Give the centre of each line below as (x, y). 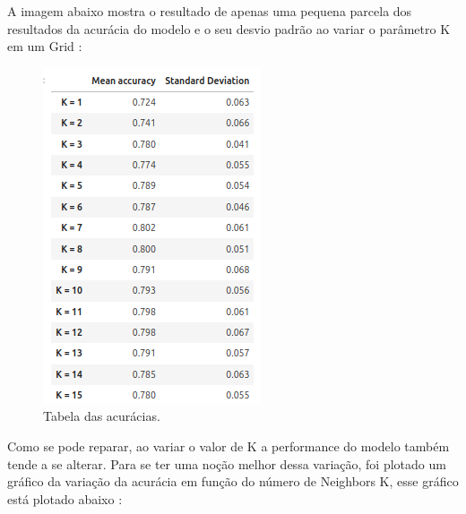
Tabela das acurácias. (102, 416)
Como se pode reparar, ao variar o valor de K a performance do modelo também (229, 445)
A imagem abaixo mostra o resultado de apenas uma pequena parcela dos (210, 11)
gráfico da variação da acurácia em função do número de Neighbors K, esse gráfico (233, 481)
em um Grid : (45, 46)
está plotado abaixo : (65, 498)
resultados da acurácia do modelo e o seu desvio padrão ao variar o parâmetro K (229, 28)
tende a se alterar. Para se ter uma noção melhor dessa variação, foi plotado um (227, 463)
